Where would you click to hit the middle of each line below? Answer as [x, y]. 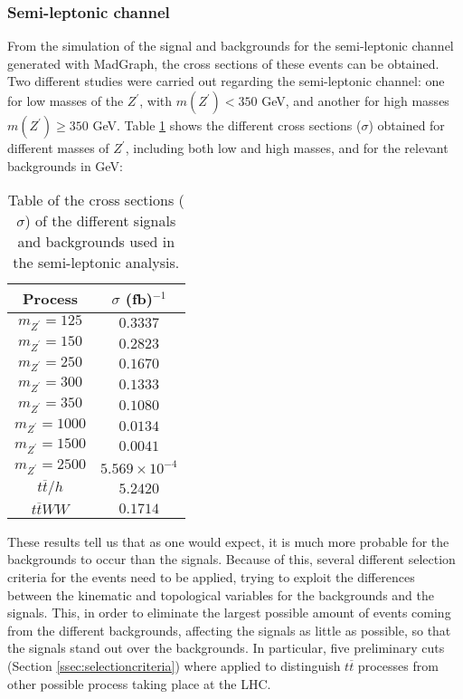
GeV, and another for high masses [355, 101]
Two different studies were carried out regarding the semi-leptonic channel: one [226, 81]
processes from [398, 666]
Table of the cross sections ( [96, 200]
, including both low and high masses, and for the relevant [287, 148]
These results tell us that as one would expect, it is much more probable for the [228, 541]
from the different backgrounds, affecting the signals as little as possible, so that [229, 630]
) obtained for [406, 125]
